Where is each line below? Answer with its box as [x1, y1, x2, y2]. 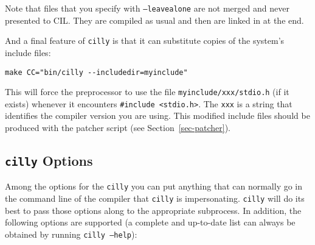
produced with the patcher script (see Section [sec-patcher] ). [5, 121, 230, 134]
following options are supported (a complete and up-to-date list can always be [5, 216, 296, 229]
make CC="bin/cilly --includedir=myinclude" [5, 68, 188, 77]
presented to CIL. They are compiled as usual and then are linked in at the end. [5, 13, 304, 26]
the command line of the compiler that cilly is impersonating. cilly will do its [5, 192, 305, 205]
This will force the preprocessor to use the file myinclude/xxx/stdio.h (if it [5, 85, 289, 98]
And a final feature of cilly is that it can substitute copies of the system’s [5, 34, 285, 47]
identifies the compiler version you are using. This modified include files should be [5, 109, 310, 122]
